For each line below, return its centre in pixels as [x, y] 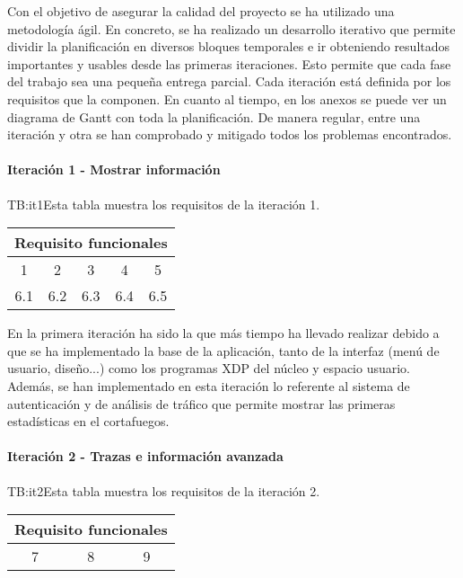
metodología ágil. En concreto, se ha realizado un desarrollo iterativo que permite [231, 28]
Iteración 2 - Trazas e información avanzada [145, 456]
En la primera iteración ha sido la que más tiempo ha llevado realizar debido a [223, 333]
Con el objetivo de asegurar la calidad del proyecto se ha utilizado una [201, 11]
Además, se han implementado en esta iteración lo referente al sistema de [209, 385]
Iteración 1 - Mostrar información [114, 169]
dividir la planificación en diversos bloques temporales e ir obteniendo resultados [229, 46]
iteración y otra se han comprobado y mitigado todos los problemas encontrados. [230, 134]
